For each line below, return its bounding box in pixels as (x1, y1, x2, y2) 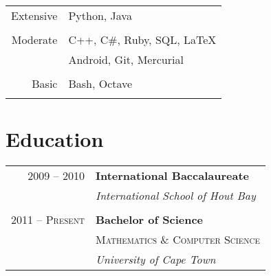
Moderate (11, 32, 58, 47)
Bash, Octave (68, 76, 133, 91)
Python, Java (68, 8, 132, 23)
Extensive (11, 8, 58, 23)
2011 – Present (11, 211, 85, 228)
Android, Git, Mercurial (68, 51, 184, 67)
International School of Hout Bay (95, 187, 256, 204)
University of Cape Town (95, 251, 216, 268)
